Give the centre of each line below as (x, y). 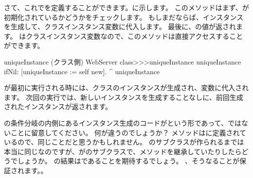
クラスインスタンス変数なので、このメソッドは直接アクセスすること (135, 36)
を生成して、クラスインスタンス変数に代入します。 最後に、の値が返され (120, 26)
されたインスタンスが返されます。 (58, 106)
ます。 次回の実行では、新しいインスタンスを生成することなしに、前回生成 (124, 97)
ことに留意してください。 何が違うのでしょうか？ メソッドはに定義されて (128, 132)
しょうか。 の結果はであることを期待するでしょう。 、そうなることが (128, 161)
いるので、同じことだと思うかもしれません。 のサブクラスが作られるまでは (124, 142)
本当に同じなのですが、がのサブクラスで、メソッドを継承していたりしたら (123, 151)
